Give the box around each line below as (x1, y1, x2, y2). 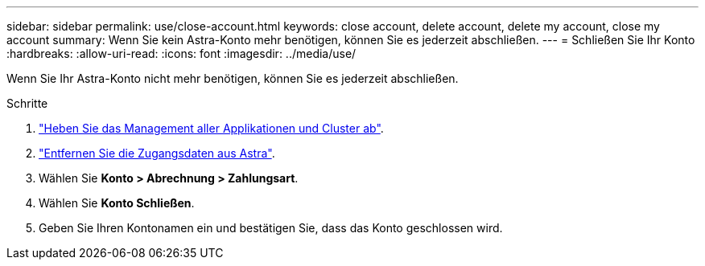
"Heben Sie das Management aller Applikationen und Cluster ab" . (39, 121, 384, 135)
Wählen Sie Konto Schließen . (39, 196, 195, 210)
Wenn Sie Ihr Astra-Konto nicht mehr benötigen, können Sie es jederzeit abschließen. (6, 72, 459, 85)
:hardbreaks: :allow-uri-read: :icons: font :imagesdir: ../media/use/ (6, 47, 357, 60)
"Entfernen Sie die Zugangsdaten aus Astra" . (39, 146, 275, 160)
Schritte (6, 96, 48, 110)
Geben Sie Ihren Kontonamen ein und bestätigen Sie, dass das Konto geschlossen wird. (39, 221, 503, 235)
